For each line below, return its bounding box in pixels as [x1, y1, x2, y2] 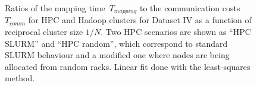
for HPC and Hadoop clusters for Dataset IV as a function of [28, 14, 252, 26]
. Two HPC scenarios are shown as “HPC [101, 26, 251, 38]
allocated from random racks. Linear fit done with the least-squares [5, 60, 250, 72]
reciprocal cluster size [5, 26, 83, 38]
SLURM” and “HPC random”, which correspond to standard [5, 37, 228, 49]
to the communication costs [139, 2, 240, 14]
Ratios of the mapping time [5, 2, 105, 14]
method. [5, 72, 35, 84]
